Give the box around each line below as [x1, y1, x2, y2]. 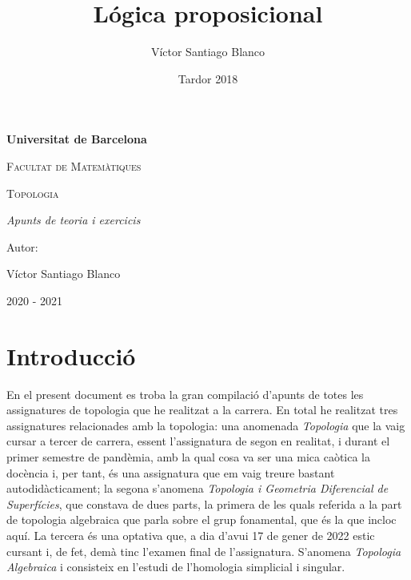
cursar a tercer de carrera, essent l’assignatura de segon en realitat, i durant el [6, 433, 390, 449]
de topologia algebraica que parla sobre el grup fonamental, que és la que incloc [6, 511, 397, 528]
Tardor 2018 [178, 70, 238, 87]
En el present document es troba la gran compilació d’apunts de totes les [6, 385, 364, 402]
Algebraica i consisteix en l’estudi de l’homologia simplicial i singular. [6, 558, 345, 575]
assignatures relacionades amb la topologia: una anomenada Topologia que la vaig [6, 417, 405, 433]
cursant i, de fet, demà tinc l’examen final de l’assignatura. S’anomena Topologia [6, 542, 401, 559]
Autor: [6, 238, 38, 255]
